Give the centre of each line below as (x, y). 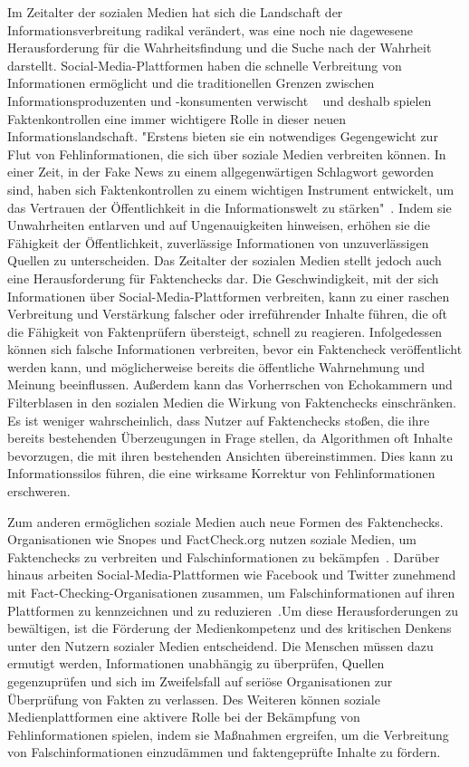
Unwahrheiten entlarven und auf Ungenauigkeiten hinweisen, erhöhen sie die (219, 225)
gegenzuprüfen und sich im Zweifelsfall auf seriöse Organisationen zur (200, 681)
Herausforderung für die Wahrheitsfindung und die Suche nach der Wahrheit (220, 48)
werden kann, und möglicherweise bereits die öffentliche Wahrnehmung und (216, 366)
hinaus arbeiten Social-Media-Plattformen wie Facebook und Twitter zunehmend (232, 575)
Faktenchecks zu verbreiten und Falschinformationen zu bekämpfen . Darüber (224, 556)
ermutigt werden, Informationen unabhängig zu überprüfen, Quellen (196, 663)
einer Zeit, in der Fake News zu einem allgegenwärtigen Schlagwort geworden (220, 172)
